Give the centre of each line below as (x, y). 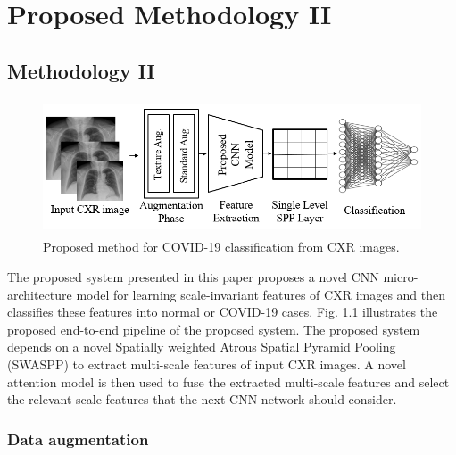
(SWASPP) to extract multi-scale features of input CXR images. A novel (207, 364)
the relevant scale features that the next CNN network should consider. (202, 399)
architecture (40, 294)
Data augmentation (78, 438)
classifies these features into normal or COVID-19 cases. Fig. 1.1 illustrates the (223, 312)
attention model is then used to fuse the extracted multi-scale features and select (228, 381)
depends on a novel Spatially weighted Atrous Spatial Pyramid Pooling (202, 347)
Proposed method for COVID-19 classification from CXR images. (221, 247)
